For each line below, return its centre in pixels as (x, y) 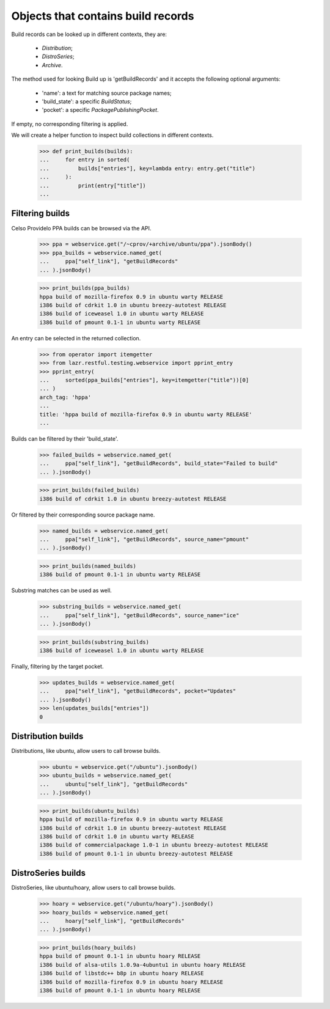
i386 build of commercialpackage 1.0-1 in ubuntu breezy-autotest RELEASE (154, 845)
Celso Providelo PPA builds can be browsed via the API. (81, 228)
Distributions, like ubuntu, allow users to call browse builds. (86, 751)
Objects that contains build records (103, 16)
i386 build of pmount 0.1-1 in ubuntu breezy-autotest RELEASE (136, 853)
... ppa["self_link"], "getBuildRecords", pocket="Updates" (138, 691)
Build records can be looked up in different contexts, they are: (89, 34)
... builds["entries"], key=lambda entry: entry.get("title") (148, 168)
